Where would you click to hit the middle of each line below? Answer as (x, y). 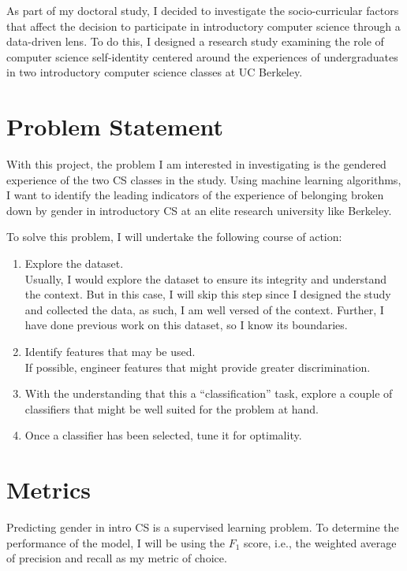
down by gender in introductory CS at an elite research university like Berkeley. (199, 210)
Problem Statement (115, 126)
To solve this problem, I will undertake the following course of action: (174, 237)
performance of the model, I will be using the (116, 542)
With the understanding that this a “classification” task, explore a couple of (209, 393)
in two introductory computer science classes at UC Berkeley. (155, 72)
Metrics (49, 489)
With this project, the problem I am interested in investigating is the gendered (196, 164)
